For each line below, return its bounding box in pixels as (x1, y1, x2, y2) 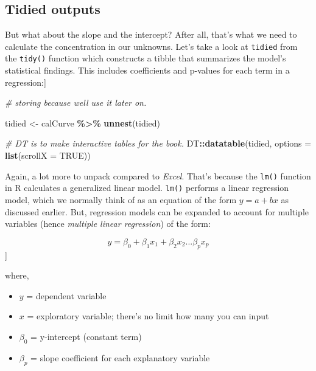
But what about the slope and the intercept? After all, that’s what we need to (5, 28, 297, 41)
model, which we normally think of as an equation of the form (5, 193, 237, 206)
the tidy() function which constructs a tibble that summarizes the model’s (5, 52, 286, 64)
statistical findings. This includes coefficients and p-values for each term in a (5, 64, 290, 77)
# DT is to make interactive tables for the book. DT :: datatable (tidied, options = (5, 137, 312, 150)
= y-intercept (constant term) (30, 330, 142, 342)
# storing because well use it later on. (5, 96, 147, 109)
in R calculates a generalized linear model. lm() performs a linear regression (5, 181, 289, 194)
